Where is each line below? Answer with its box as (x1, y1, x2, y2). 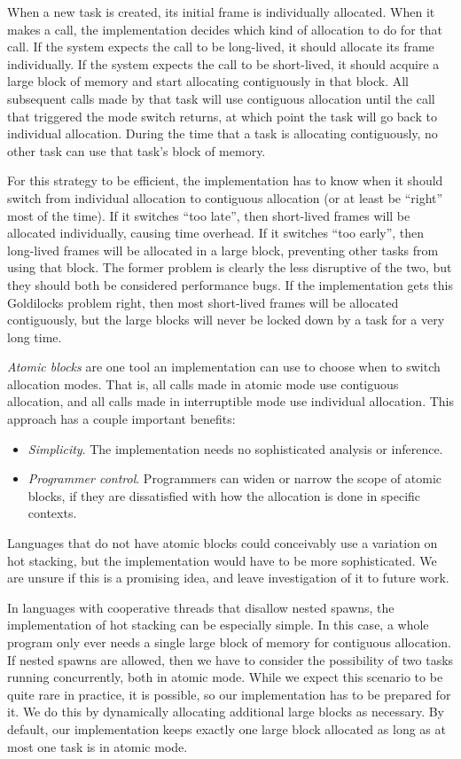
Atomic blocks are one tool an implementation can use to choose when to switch (7, 357, 441, 376)
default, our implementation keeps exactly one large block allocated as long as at (7, 719, 446, 738)
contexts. (27, 504, 77, 522)
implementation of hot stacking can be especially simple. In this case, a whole (7, 615, 429, 634)
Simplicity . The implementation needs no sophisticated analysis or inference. (27, 439, 443, 458)
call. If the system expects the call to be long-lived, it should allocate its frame (7, 37, 434, 56)
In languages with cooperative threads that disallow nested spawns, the (7, 598, 395, 616)
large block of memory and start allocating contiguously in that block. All (7, 72, 409, 90)
